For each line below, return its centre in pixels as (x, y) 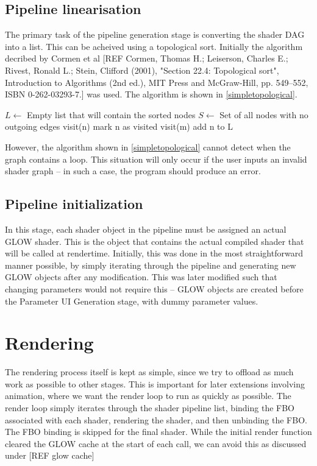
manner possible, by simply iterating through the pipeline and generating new (151, 265)
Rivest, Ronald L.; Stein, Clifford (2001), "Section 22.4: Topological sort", (142, 70)
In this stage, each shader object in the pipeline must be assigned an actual (146, 229)
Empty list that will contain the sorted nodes (111, 114)
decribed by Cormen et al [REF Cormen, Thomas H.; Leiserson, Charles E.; (147, 58)
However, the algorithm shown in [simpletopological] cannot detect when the (148, 147)
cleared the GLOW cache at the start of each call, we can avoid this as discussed (156, 443)
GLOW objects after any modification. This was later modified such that (141, 277)
